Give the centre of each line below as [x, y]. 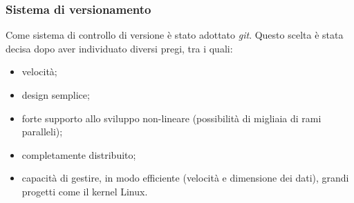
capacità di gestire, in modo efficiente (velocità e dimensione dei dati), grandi [185, 178]
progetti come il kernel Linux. [85, 191]
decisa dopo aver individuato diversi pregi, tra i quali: [119, 48]
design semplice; [56, 95]
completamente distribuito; [79, 154]
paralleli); [42, 132]
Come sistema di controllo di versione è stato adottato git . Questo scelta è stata [175, 35]
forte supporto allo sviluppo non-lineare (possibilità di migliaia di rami [171, 118]
